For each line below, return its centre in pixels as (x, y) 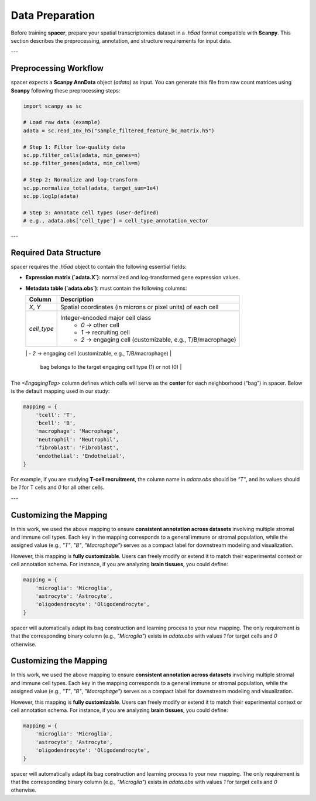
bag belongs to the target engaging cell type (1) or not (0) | (111, 367)
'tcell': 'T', (56, 415)
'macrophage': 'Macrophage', (77, 431)
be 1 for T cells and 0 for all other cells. (58, 487)
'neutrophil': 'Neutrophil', (77, 439)
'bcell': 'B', (56, 423)
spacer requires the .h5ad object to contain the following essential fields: (99, 266)
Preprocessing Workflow (57, 68)
